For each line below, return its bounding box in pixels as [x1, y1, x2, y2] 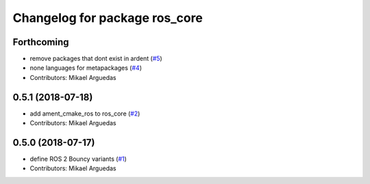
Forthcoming [12, 36, 69, 48]
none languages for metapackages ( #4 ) [29, 64, 142, 72]
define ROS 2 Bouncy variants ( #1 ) [29, 155, 127, 163]
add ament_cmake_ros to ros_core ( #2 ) [29, 109, 140, 118]
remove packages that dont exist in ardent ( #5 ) [29, 55, 162, 63]
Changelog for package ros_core [12, 10, 203, 25]
